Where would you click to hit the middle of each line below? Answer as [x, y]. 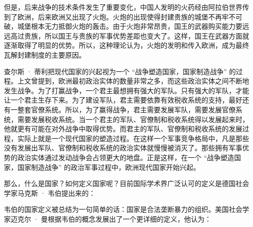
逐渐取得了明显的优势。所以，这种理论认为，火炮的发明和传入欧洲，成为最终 [126, 45]
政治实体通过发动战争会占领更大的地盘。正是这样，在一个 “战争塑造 [126, 157]
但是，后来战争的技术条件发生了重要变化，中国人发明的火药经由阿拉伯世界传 [126, 7]
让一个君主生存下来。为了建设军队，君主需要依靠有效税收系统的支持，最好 [123, 100]
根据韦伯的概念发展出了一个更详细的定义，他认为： [130, 218]
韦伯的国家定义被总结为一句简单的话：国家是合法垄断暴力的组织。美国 [116, 209]
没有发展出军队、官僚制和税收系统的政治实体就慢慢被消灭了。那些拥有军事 [123, 148]
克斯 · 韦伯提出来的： [60, 193]
